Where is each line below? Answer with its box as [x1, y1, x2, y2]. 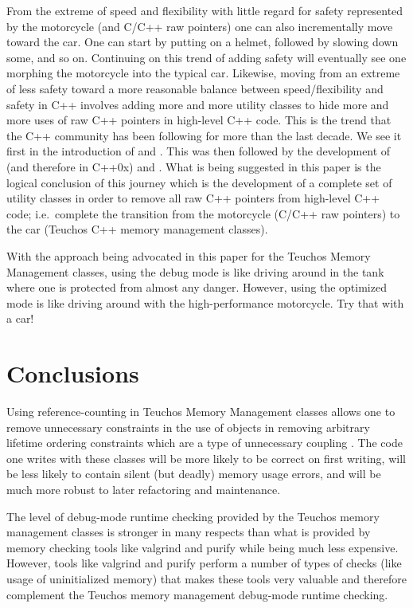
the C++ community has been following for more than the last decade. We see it [6, 127, 402, 143]
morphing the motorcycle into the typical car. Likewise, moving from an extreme [6, 65, 400, 81]
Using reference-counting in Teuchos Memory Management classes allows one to [6, 403, 395, 419]
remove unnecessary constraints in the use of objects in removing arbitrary [6, 418, 370, 435]
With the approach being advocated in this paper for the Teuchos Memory [6, 247, 371, 264]
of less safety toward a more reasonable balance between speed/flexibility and [6, 80, 384, 96]
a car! [6, 310, 34, 327]
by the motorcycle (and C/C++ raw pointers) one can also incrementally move [6, 18, 393, 34]
